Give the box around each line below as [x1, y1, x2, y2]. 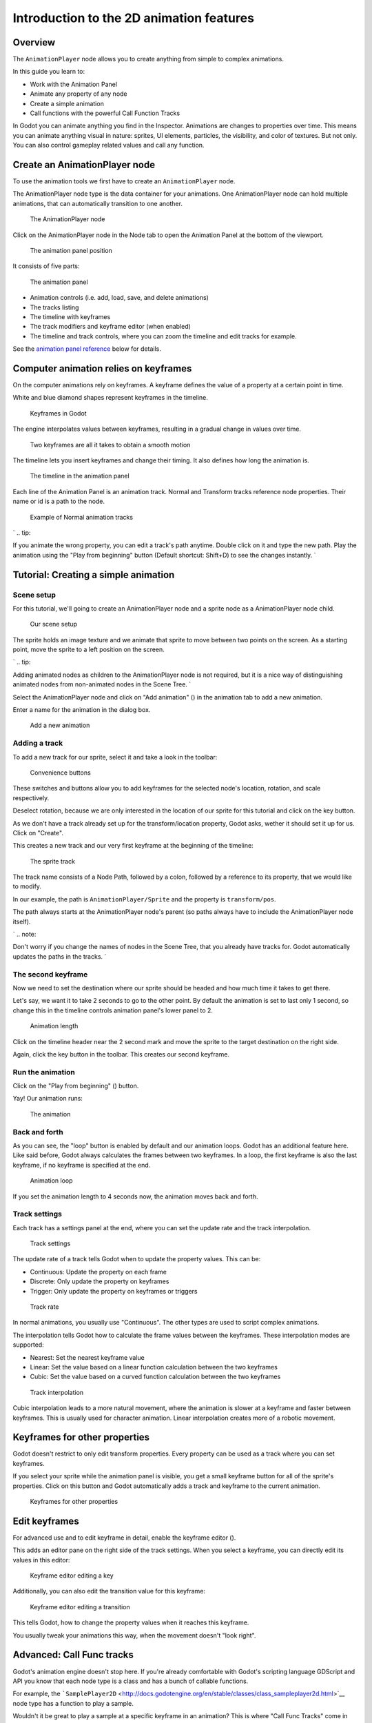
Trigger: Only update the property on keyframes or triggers [30, 1287, 198, 1295]
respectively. [12, 793, 50, 802]
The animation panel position [30, 247, 113, 255]
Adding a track [12, 738, 63, 748]
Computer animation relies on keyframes [12, 363, 192, 374]
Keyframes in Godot [30, 409, 87, 417]
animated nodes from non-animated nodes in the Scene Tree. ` [12, 680, 192, 689]
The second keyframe [12, 969, 88, 979]
